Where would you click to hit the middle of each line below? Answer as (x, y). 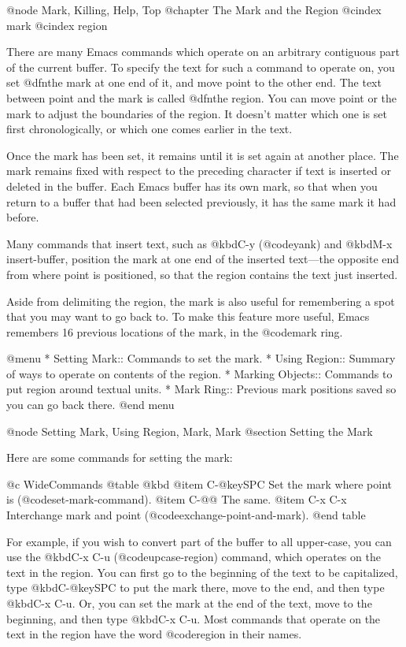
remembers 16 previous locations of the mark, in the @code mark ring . (175, 331)
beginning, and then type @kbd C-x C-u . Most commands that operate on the (194, 618)
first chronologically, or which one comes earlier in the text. (149, 129)
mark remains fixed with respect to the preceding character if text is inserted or (199, 171)
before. (23, 217)
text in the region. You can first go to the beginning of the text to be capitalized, (202, 572)
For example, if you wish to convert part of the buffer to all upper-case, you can (199, 541)
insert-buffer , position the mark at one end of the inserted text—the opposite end (203, 259)
